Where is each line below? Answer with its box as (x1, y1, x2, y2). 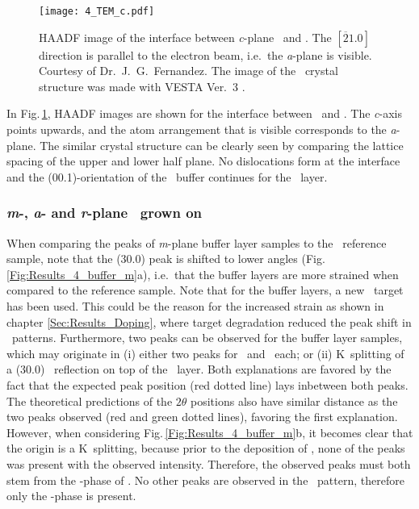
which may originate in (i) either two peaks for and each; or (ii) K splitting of (6, 344, 404, 361)
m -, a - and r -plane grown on (6, 202, 203, 223)
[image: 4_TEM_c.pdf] (39, 6, 155, 17)
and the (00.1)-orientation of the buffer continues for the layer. (6, 168, 328, 185)
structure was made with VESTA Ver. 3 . (39, 77, 245, 94)
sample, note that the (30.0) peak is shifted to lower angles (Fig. (6, 250, 325, 267)
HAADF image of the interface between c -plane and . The (39, 28, 332, 45)
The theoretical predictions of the (6, 392, 173, 409)
